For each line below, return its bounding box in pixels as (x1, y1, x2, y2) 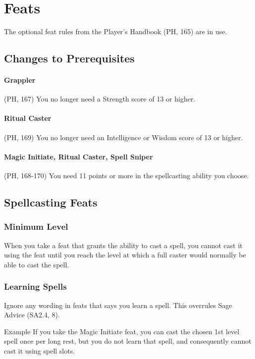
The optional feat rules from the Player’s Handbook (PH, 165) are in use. (4, 26, 227, 37)
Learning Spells (4, 280, 67, 293)
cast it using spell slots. (4, 346, 75, 356)
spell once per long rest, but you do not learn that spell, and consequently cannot (4, 336, 252, 346)
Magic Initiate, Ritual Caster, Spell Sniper (4, 151, 153, 161)
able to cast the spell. (4, 259, 69, 269)
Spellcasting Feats (4, 195, 98, 210)
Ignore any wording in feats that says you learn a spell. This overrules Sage (4, 300, 232, 310)
